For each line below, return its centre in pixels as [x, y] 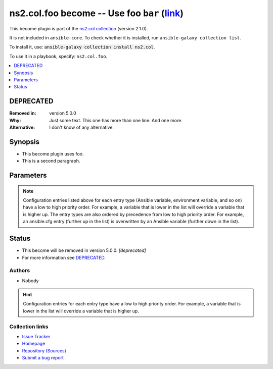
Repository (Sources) [44, 350]
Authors [20, 271]
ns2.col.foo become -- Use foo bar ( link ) [97, 13]
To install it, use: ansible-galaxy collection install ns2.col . [82, 47]
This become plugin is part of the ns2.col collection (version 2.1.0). [79, 28]
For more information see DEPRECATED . [64, 257]
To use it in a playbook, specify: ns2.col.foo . [58, 56]
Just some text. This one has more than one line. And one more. [116, 120]
